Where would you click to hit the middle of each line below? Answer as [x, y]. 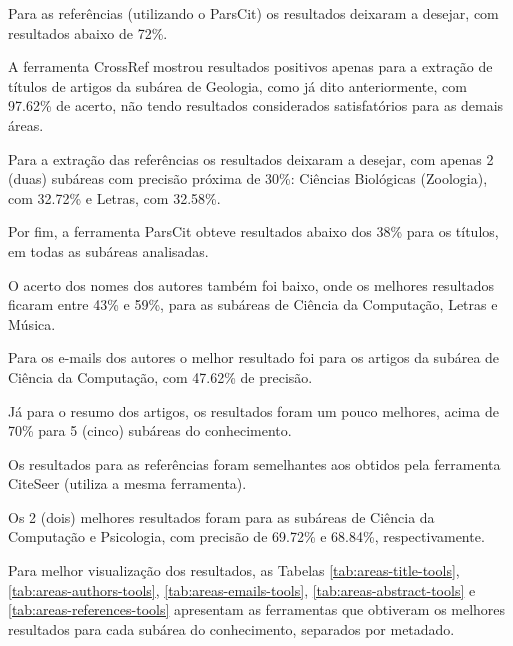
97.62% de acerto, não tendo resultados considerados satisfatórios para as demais [256, 105]
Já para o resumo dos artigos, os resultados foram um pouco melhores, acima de [253, 410]
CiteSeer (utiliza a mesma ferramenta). [127, 483]
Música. [32, 323]
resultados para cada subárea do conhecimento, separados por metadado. [231, 628]
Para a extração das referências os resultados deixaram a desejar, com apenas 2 [251, 158]
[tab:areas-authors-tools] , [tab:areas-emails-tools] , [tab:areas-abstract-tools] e [242, 589]
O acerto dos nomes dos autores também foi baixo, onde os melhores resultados [251, 284]
